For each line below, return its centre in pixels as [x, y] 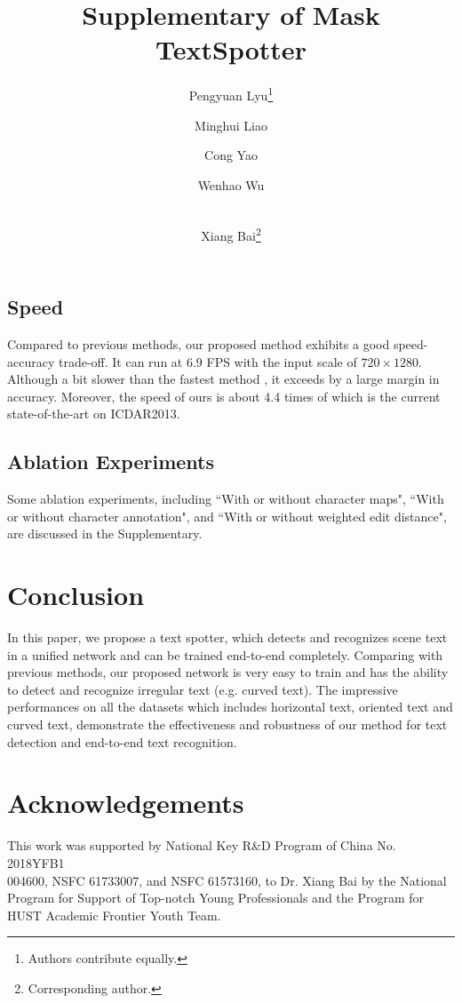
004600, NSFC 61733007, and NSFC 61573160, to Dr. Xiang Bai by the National [227, 880]
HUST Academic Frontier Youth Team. [114, 915]
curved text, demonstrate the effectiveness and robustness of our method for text [227, 724]
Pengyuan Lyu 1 [231, 94]
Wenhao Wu [231, 184]
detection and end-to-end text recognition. [122, 741]
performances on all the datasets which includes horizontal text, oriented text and [230, 707]
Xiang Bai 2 [231, 234]
